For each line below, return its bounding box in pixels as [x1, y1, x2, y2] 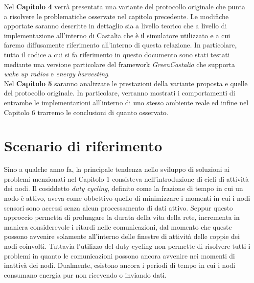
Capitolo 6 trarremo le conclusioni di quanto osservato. [4, 107, 168, 117]
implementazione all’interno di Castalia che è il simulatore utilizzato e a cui [4, 30, 231, 40]
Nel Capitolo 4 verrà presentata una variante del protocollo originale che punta [4, 1, 246, 11]
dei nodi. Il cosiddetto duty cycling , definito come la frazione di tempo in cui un [4, 183, 243, 193]
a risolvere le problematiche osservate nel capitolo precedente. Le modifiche [4, 11, 229, 21]
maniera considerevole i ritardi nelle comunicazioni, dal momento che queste [4, 221, 232, 232]
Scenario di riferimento [4, 136, 162, 156]
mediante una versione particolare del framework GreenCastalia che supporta [4, 59, 235, 69]
